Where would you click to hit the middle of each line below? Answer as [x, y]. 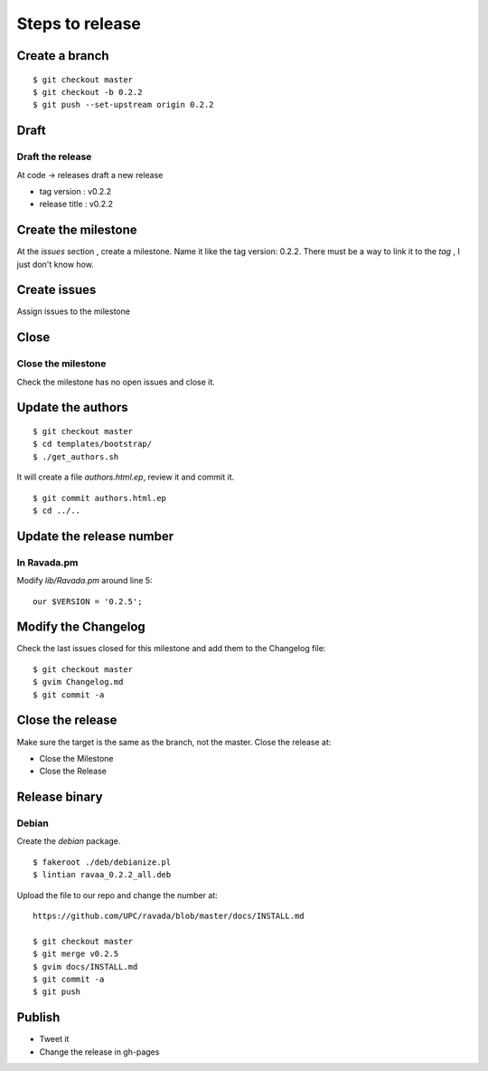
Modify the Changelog [81, 627]
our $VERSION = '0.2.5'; [88, 601]
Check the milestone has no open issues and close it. [116, 382]
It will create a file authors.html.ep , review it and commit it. [126, 477]
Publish [38, 1018]
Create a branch [63, 56]
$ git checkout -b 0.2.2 [88, 92]
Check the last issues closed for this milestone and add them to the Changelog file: [171, 649]
